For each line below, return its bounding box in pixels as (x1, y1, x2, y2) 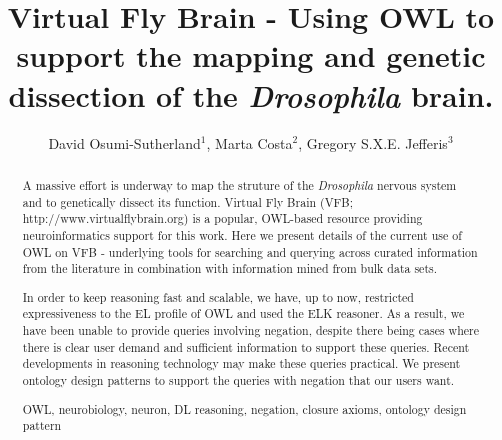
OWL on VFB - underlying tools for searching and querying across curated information (22, 243, 478, 260)
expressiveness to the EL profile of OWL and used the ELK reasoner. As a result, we (22, 305, 465, 322)
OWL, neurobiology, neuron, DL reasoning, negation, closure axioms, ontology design (22, 400, 467, 417)
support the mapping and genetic (16, 35, 486, 76)
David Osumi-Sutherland (48, 132, 201, 153)
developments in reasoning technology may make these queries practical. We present (22, 355, 461, 372)
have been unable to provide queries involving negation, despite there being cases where (22, 322, 479, 339)
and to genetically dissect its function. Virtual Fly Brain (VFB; (22, 193, 354, 210)
